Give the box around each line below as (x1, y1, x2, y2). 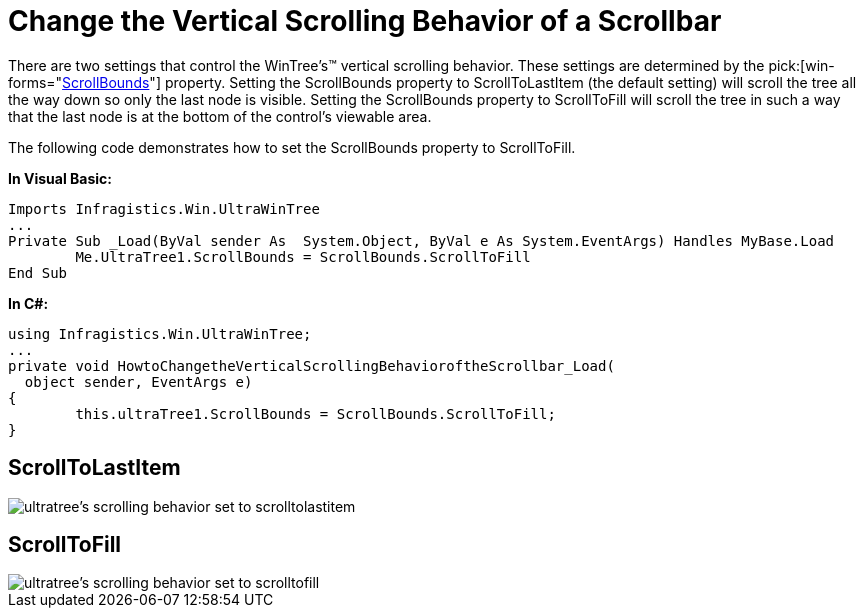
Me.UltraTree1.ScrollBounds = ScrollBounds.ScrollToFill (75, 248, 531, 265)
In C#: (8, 294, 49, 312)
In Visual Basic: (8, 169, 112, 187)
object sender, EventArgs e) (24, 373, 253, 390)
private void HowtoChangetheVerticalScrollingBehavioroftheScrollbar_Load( (8, 357, 615, 374)
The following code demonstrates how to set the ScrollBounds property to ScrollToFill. (8, 138, 576, 156)
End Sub (8, 264, 68, 281)
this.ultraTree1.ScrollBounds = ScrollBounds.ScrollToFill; (75, 405, 556, 422)
